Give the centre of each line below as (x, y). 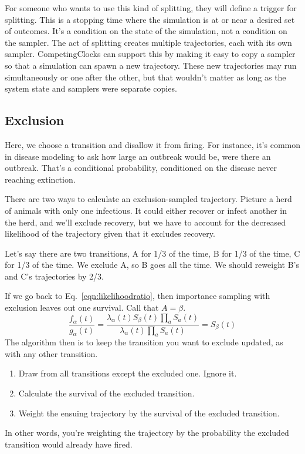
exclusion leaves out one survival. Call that (82, 307)
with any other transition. (51, 353)
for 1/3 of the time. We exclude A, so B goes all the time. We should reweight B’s (152, 265)
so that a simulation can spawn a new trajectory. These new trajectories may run (151, 65)
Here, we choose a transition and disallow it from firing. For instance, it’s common (152, 144)
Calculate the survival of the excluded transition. (106, 393)
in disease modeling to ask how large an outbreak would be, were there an (138, 156)
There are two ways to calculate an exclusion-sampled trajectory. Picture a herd (148, 199)
